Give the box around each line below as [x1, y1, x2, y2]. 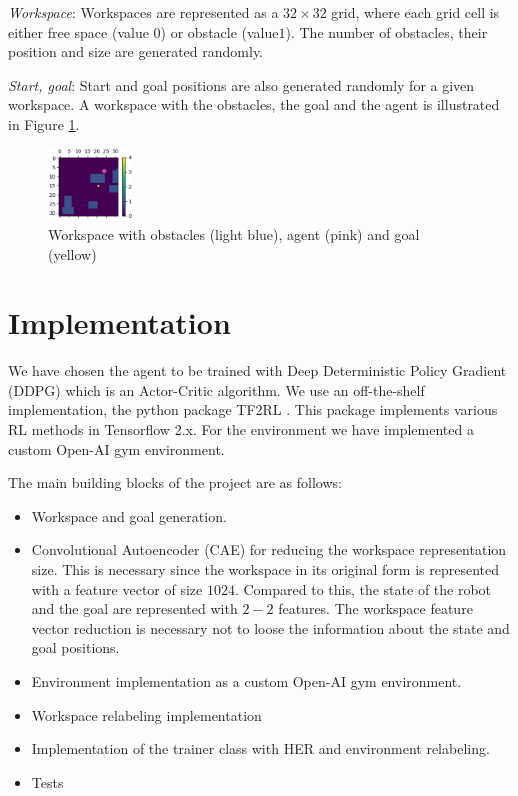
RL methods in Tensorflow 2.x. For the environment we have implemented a [8, 419, 474, 439]
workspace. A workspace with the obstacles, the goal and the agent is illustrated [8, 94, 500, 115]
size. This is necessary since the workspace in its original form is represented [31, 558, 500, 579]
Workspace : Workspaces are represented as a [8, 2, 279, 22]
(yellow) [48, 243, 97, 264]
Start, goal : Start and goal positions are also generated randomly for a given [8, 74, 475, 95]
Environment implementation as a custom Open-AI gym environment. [31, 670, 462, 691]
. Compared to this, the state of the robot [234, 578, 492, 599]
